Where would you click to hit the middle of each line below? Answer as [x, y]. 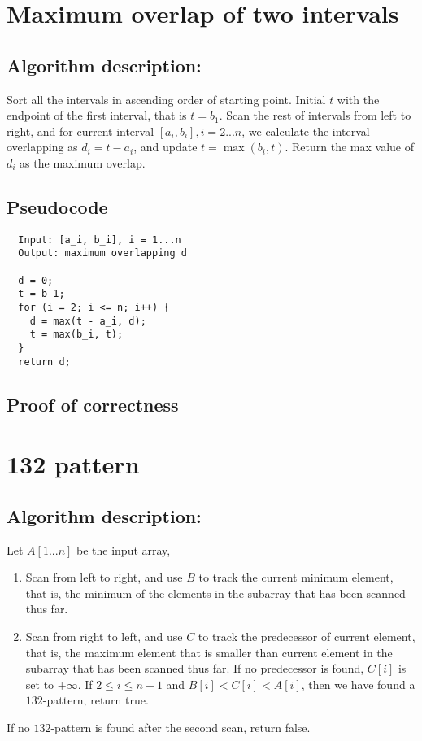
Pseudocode [57, 206]
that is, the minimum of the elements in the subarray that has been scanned [215, 593]
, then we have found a [358, 684]
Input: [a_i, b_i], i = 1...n [100, 240]
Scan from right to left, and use [104, 636]
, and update [165, 147]
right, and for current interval [80, 131]
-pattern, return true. [96, 700]
